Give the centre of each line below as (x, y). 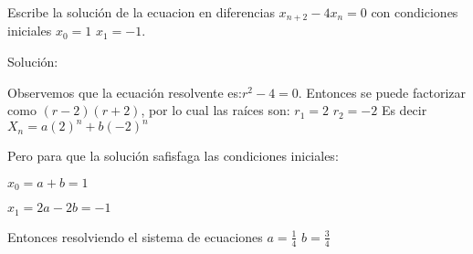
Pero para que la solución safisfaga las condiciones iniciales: (173, 156)
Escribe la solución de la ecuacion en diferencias (141, 12)
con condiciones (415, 12)
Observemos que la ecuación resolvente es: (125, 92)
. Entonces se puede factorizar (382, 92)
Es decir (404, 110)
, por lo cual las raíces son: (215, 110)
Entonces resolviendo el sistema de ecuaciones (135, 236)
